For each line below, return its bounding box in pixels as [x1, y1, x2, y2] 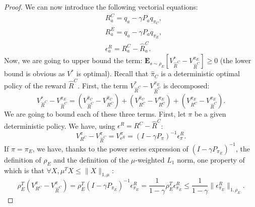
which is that [4, 165, 44, 175]
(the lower [220, 55, 251, 66]
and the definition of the [53, 154, 129, 165]
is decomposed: [163, 80, 210, 90]
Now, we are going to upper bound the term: [4, 55, 143, 66]
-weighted [135, 154, 165, 165]
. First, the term [78, 80, 128, 90]
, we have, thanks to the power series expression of [32, 143, 188, 153]
